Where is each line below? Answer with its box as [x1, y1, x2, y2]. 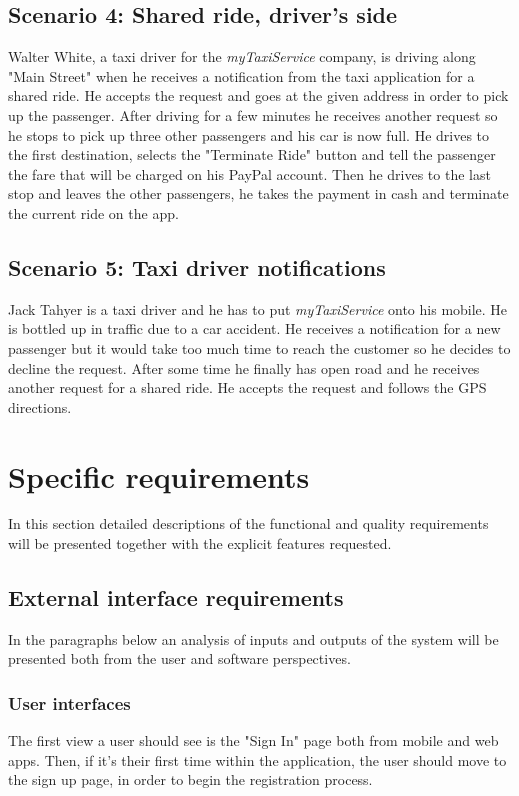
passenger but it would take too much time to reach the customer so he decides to [8, 337, 511, 358]
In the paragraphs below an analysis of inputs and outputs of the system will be [8, 628, 499, 649]
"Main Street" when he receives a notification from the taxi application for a [8, 65, 475, 86]
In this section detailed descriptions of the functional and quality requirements [8, 513, 489, 534]
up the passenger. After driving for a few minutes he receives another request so [8, 104, 498, 125]
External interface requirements [8, 582, 344, 613]
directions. [8, 396, 72, 417]
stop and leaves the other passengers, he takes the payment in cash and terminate [8, 183, 509, 204]
